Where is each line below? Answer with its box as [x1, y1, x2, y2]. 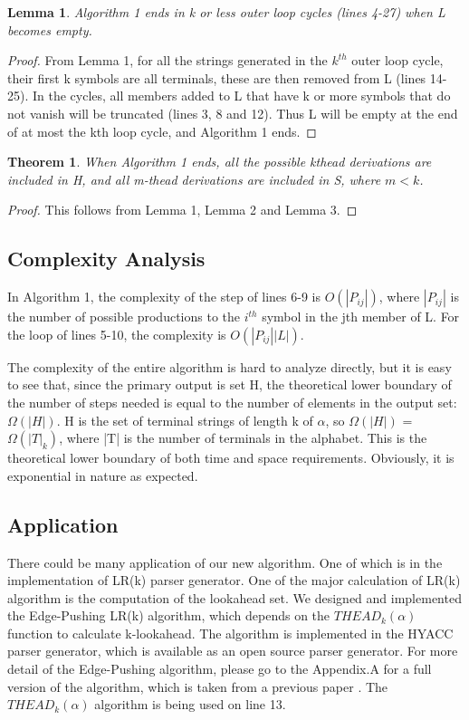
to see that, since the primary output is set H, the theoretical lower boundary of [7, 375, 452, 394]
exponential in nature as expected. [7, 466, 198, 485]
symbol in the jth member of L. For [262, 307, 460, 326]
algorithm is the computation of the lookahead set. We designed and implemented [7, 588, 462, 607]
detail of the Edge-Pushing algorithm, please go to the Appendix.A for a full [7, 659, 432, 678]
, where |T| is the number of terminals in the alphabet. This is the [59, 428, 427, 447]
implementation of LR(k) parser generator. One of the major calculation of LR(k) [7, 571, 461, 590]
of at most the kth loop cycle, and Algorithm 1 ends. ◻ [7, 121, 317, 140]
